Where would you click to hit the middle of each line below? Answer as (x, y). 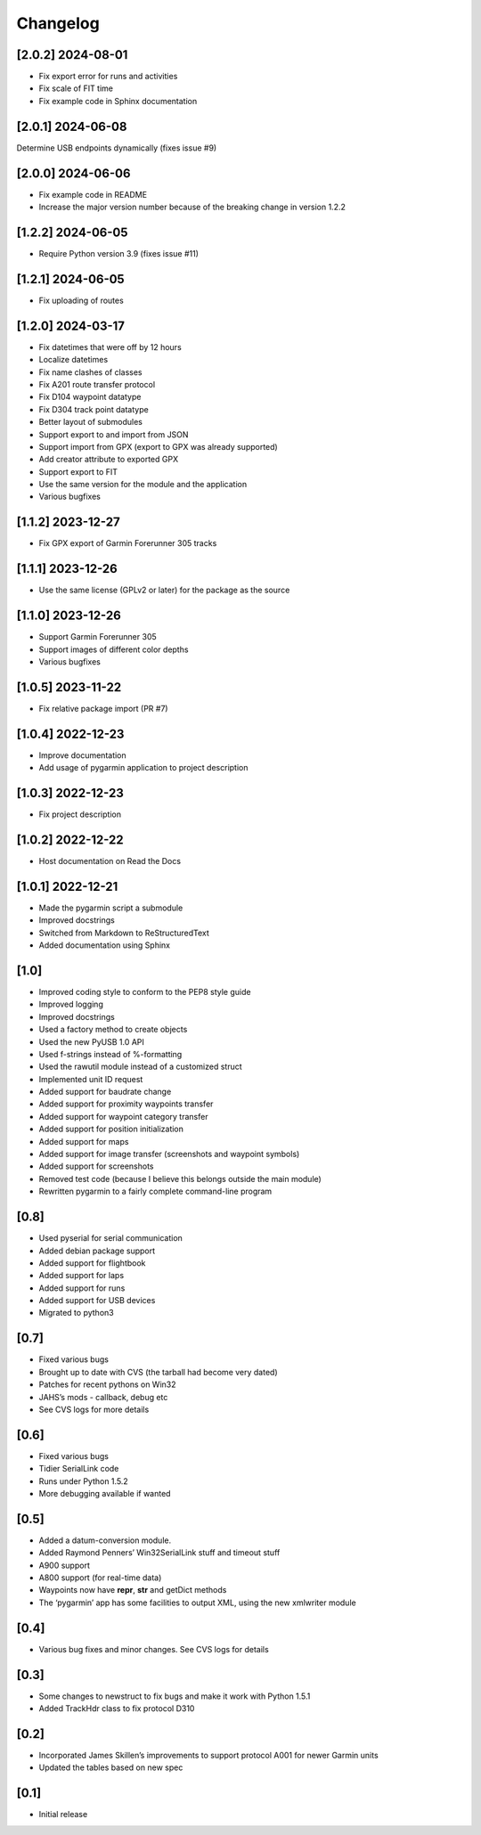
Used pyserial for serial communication (110, 1238)
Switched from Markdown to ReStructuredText (124, 933)
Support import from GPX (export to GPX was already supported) (158, 446)
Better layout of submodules (90, 422)
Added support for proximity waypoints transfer (126, 1104)
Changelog (58, 23)
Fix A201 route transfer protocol (97, 384)
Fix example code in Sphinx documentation (118, 101)
